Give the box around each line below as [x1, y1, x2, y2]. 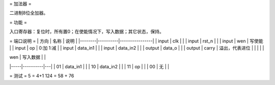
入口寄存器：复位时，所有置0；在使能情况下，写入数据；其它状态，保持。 [9, 28, 164, 35]
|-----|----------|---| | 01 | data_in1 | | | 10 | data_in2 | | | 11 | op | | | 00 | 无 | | [9, 63, 170, 69]
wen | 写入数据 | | [9, 54, 46, 60]
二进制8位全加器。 [9, 10, 48, 16]
